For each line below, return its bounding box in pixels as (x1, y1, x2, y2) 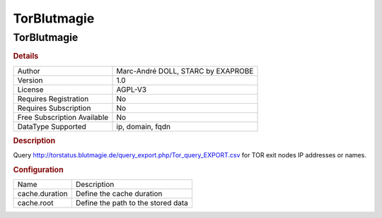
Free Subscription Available (17, 112, 109, 122)
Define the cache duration (75, 189, 163, 199)
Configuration (13, 165, 64, 175)
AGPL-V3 (116, 85, 147, 95)
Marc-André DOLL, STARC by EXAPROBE (116, 66, 254, 75)
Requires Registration (17, 94, 89, 104)
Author (17, 66, 40, 75)
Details (13, 52, 39, 61)
